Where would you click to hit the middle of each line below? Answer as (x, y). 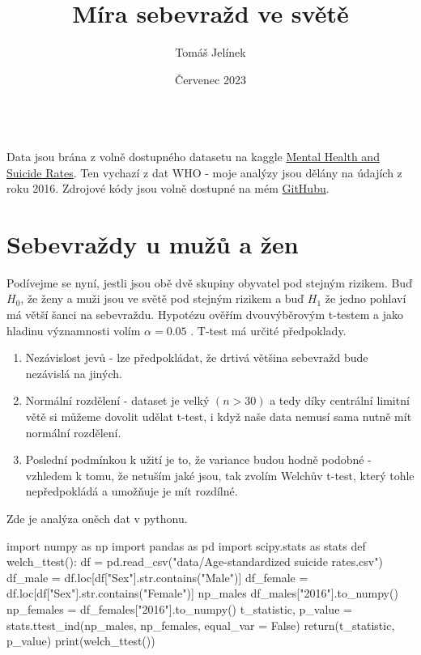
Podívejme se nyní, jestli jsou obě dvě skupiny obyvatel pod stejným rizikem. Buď (209, 282)
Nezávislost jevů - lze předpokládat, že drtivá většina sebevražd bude (197, 357)
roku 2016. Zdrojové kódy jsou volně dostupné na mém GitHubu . (168, 188)
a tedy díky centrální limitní (340, 400)
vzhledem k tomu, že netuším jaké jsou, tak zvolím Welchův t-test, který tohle (220, 475)
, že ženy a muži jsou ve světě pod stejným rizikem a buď (162, 298)
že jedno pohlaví (366, 298)
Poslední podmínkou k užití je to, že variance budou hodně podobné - (198, 459)
